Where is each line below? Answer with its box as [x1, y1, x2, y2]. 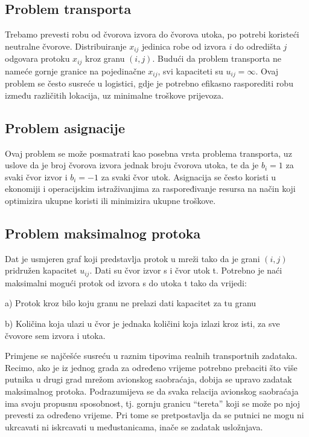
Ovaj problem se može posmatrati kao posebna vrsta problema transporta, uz [5, 146, 292, 159]
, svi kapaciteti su [158, 64, 223, 77]
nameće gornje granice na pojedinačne [5, 64, 145, 77]
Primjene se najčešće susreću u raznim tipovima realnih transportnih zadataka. [5, 349, 298, 362]
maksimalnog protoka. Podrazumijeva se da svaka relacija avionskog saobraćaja [5, 384, 299, 397]
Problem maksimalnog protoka [5, 223, 201, 242]
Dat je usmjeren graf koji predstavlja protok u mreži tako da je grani [5, 252, 260, 264]
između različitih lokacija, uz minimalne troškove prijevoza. [5, 88, 224, 101]
